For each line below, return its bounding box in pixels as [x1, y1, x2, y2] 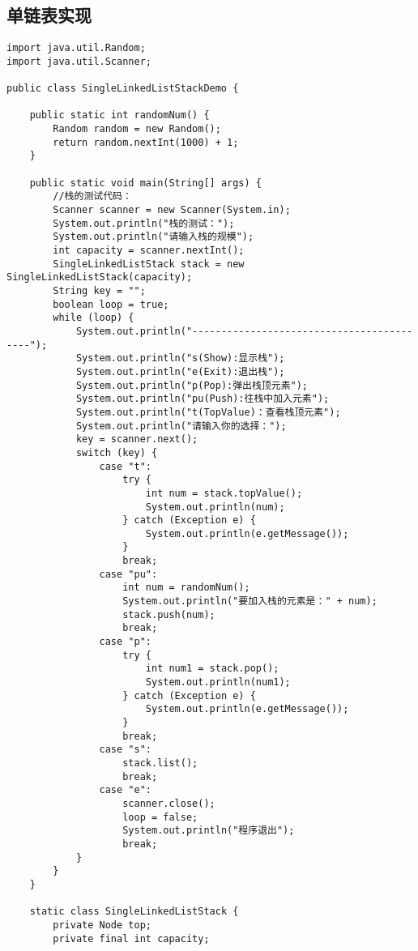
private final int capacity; [53, 932, 210, 945]
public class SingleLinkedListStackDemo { [6, 83, 239, 95]
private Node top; [53, 919, 151, 931]
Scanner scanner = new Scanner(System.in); [53, 204, 291, 216]
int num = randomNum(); [122, 582, 250, 594]
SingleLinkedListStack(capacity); [6, 271, 193, 284]
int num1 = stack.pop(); [145, 663, 279, 675]
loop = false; [122, 811, 198, 823]
